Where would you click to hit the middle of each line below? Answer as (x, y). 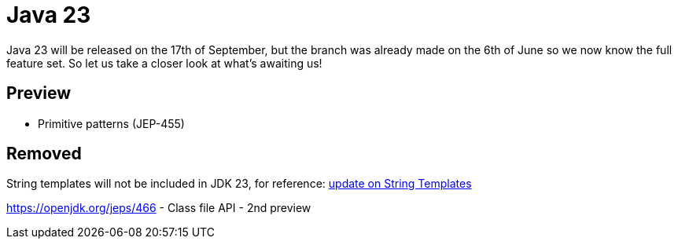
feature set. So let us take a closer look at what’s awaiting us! (164, 63)
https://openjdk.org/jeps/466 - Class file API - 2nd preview (159, 208)
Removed (44, 154)
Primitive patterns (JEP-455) (111, 123)
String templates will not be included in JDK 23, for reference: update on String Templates (239, 184)
